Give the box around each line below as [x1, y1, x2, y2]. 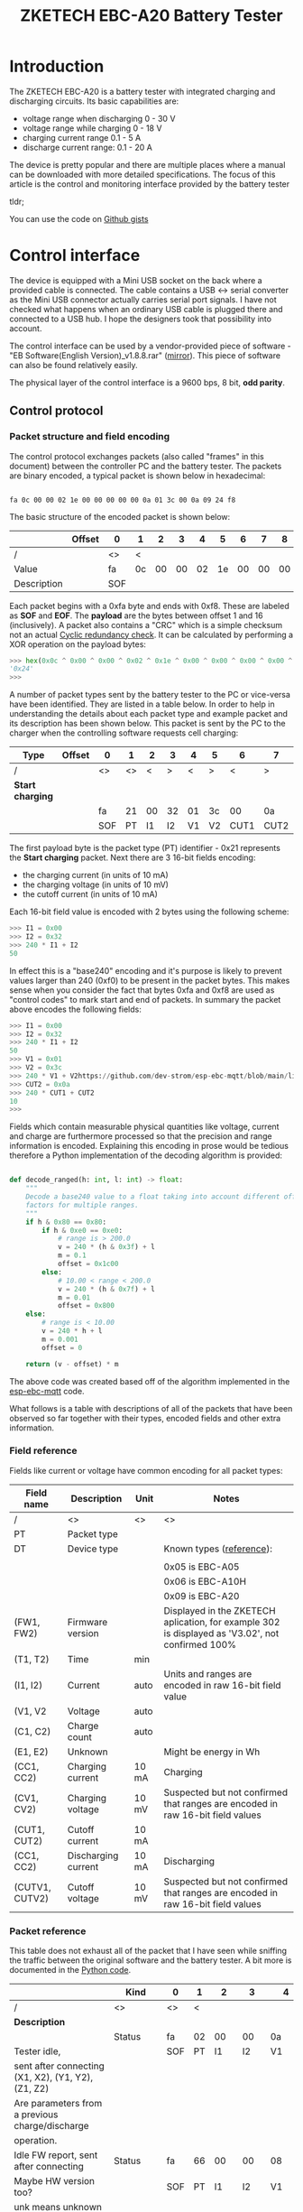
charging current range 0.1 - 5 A [22, 132, 142, 143]
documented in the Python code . [9, 1965, 132, 1976]
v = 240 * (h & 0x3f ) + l [57, 1243, 155, 1252]
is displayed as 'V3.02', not [163, 1626, 280, 1639]
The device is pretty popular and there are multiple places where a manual [9, 159, 286, 170]
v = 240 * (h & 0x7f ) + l [57, 1284, 155, 1293]
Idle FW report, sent [14, 2149, 98, 2161]
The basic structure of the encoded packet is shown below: [9, 511, 231, 522]
